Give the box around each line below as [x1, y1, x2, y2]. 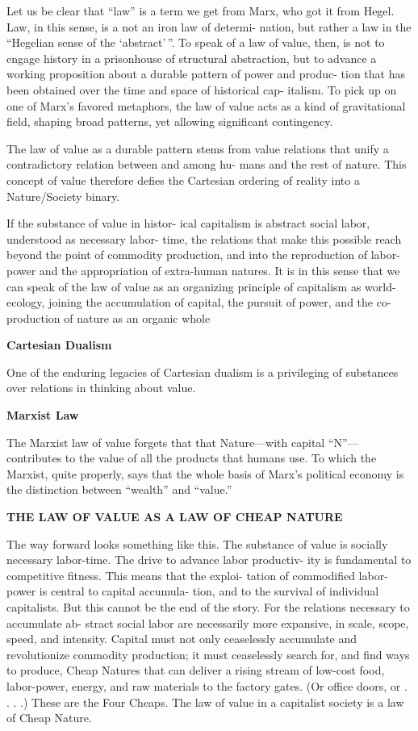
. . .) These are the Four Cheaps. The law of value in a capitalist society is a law [6, 693, 404, 710]
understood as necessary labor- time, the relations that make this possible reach [6, 230, 402, 247]
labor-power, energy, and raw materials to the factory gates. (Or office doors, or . [6, 677, 408, 694]
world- [365, 278, 396, 294]
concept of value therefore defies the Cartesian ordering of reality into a [6, 171, 360, 188]
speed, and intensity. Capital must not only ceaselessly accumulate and [6, 630, 357, 647]
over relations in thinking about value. [6, 379, 196, 396]
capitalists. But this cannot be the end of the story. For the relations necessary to [6, 599, 410, 615]
